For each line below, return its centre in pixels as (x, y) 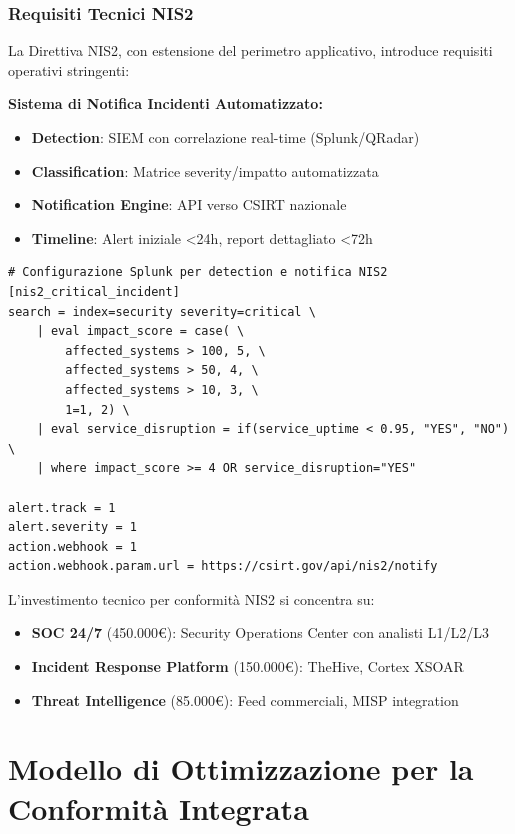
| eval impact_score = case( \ (140, 331)
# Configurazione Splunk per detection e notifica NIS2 (198, 272)
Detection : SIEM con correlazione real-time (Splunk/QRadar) (225, 137)
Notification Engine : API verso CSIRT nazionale (189, 204)
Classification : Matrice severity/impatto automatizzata (205, 170)
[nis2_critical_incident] (94, 291)
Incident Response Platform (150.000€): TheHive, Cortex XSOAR (247, 666)
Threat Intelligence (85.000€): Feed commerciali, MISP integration (245, 699)
